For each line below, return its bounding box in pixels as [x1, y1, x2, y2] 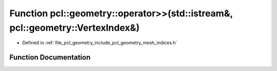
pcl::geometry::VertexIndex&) [9, 22, 140, 33]
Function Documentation [9, 53, 91, 62]
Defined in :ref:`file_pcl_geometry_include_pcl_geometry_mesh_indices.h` [22, 40, 177, 46]
